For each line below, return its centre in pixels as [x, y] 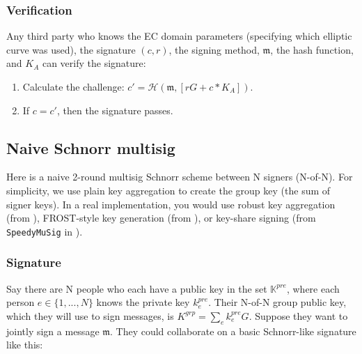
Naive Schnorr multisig [91, 147]
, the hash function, [312, 49]
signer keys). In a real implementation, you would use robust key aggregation [171, 204]
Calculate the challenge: [73, 86]
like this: [25, 345]
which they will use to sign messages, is [90, 315]
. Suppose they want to [298, 315]
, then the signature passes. [115, 110]
